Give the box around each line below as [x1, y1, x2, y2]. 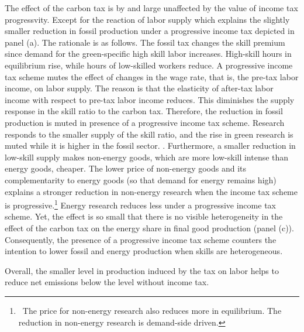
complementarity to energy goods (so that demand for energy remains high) [5, 173, 277, 186]
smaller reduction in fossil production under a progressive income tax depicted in [5, 25, 295, 37]
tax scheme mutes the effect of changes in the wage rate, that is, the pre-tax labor [5, 70, 299, 83]
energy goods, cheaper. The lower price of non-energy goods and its [5, 162, 247, 174]
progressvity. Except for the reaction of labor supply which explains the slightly [5, 13, 290, 25]
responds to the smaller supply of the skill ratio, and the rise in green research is [5, 128, 293, 140]
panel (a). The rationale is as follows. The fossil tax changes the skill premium [5, 36, 285, 48]
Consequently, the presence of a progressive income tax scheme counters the [5, 233, 277, 245]
